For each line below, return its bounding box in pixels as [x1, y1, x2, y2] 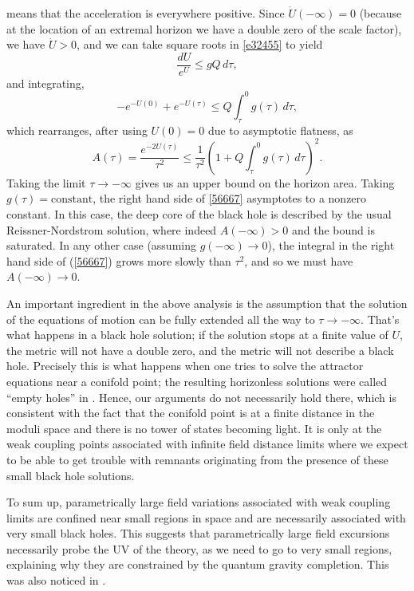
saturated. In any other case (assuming [6, 237, 196, 254]
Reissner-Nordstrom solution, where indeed [6, 221, 217, 238]
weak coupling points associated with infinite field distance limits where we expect [6, 435, 408, 452]
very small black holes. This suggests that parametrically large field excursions [6, 525, 390, 542]
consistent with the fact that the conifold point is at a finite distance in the [6, 404, 375, 421]
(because [359, 5, 402, 21]
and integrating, [6, 74, 85, 91]
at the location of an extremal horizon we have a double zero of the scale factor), [6, 20, 402, 37]
